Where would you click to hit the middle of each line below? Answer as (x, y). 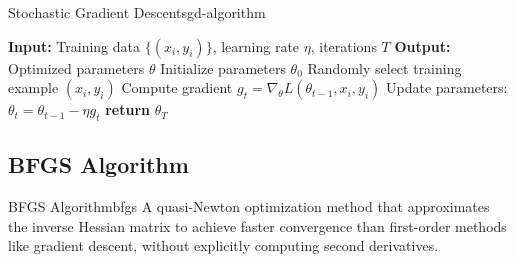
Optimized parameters (76, 67)
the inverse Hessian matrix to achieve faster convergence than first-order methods (257, 225)
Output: (422, 45)
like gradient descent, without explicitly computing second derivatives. (223, 245)
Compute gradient (177, 87)
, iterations (343, 45)
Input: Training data (74, 45)
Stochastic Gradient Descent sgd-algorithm (137, 12)
